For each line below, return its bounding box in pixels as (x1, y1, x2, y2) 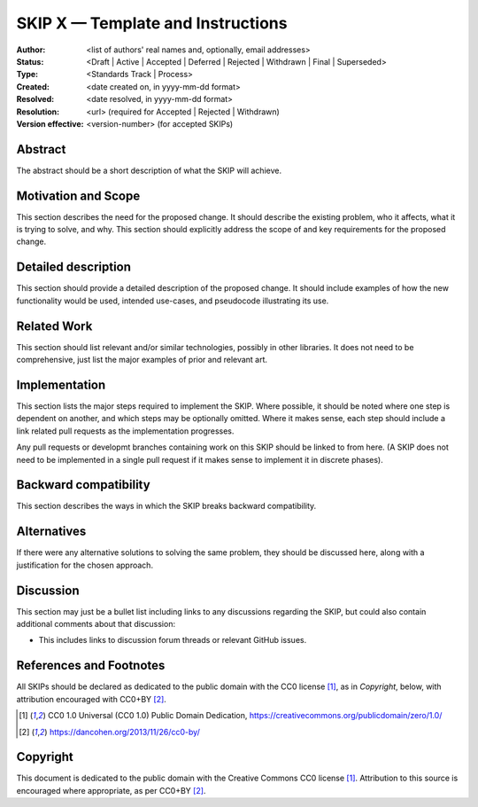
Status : (16, 56, 44, 67)
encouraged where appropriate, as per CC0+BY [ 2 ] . (16, 785, 206, 795)
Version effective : (16, 118, 84, 129)
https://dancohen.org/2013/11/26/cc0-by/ (49, 726, 201, 737)
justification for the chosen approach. (16, 560, 154, 570)
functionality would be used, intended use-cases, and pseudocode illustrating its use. (16, 295, 329, 306)
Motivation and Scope (16, 188, 141, 203)
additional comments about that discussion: (16, 619, 176, 630)
